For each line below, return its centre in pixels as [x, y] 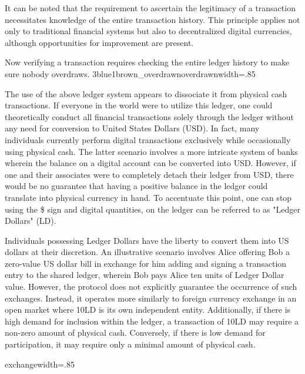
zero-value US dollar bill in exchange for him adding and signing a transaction [146, 263]
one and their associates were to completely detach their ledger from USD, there [149, 174]
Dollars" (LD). [31, 221]
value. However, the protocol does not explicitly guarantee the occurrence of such [151, 287]
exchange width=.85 [40, 364]
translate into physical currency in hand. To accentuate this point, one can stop [148, 197]
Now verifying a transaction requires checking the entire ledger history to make [147, 62]
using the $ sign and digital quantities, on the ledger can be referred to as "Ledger [152, 209]
